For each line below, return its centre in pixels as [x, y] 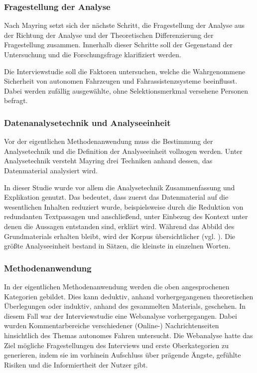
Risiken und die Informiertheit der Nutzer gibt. [76, 364]
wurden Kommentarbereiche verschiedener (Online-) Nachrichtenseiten [112, 325]
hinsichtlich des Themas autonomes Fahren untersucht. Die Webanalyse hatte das [128, 335]
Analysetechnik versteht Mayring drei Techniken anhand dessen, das [108, 161]
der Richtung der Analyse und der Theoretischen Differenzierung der [109, 35]
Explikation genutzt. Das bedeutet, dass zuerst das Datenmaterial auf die [116, 197]
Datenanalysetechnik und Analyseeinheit [87, 122]
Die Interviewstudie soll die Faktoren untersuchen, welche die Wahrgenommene [125, 71]
